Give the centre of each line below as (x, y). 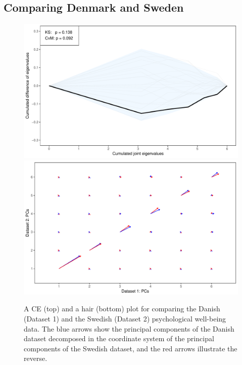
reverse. (36, 358)
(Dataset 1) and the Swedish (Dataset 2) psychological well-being (125, 318)
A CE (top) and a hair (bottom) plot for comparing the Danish (122, 309)
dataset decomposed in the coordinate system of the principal (119, 338)
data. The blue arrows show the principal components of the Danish (129, 328)
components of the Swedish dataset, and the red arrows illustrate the (131, 348)
